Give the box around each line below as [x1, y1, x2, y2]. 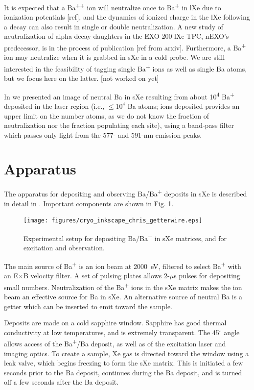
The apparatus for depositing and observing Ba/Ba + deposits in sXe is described [4, 187, 247, 199]
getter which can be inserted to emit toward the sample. [4, 301, 173, 311]
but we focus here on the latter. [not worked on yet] [4, 73, 159, 83]
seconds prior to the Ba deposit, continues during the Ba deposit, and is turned [4, 367, 242, 377]
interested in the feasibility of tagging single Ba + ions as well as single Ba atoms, [4, 62, 247, 73]
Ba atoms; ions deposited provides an [127, 100, 240, 111]
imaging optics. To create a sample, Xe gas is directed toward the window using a [4, 348, 249, 358]
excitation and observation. [23, 243, 105, 253]
